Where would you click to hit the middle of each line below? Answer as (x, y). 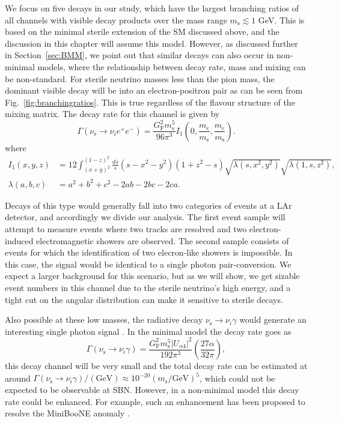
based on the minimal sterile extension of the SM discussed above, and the (142, 31)
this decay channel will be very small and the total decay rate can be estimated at (156, 366)
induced (19, 240)
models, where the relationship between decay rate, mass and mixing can (172, 66)
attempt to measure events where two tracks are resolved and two (126, 229)
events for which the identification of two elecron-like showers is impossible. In (149, 252)
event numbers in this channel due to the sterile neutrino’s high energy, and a (148, 287)
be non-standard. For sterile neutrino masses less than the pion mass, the (140, 78)
